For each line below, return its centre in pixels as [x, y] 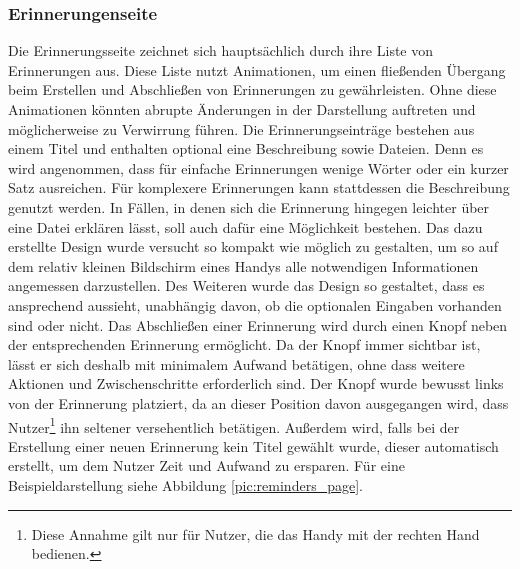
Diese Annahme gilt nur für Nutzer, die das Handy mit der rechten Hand [255, 533]
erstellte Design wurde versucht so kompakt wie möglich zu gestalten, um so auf [253, 246]
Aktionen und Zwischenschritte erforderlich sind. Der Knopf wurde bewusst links [256, 383]
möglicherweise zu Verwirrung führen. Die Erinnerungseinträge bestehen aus [241, 128]
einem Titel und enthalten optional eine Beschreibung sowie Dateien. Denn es [246, 148]
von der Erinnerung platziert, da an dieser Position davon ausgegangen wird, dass [258, 402]
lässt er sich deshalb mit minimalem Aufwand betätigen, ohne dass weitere [236, 363]
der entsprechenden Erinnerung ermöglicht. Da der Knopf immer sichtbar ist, [244, 344]
